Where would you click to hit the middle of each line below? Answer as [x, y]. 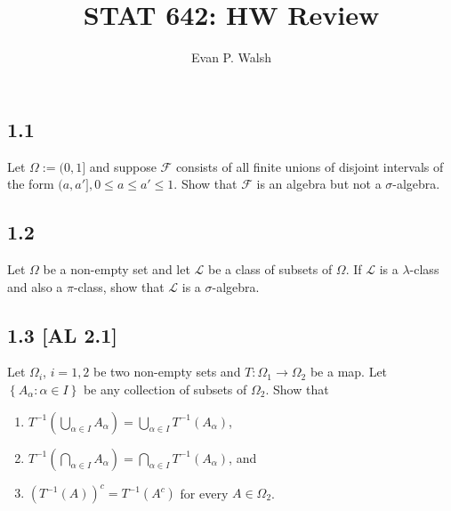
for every [204, 492]
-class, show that [119, 286]
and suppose [123, 166]
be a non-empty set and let [117, 268]
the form [31, 184]
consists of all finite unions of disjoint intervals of [310, 166]
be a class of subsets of [270, 268]
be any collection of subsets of [165, 389]
